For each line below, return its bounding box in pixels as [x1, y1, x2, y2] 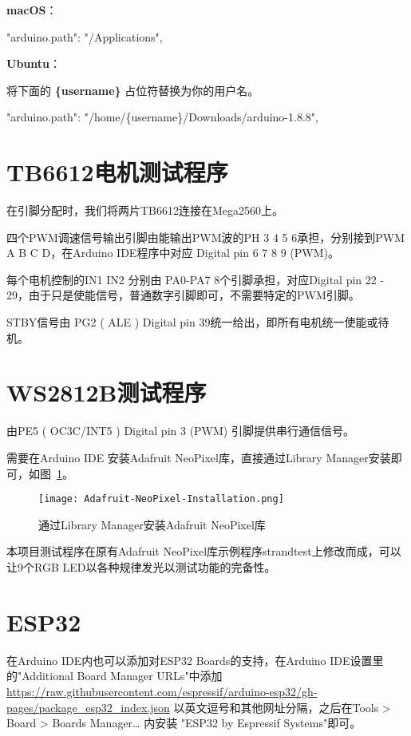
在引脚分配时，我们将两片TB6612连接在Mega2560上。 [6, 202, 284, 219]
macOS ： [6, 2, 57, 18]
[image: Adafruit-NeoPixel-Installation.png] [38, 493, 284, 505]
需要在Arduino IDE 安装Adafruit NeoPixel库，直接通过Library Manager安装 [6, 449, 391, 465]
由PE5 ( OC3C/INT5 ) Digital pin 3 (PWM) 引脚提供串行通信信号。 [6, 422, 354, 439]
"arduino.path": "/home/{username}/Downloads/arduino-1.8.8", [6, 109, 318, 125]
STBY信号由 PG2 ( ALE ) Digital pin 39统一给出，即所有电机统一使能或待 [6, 314, 389, 330]
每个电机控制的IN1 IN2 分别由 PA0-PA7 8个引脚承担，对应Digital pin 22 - [6, 271, 385, 287]
